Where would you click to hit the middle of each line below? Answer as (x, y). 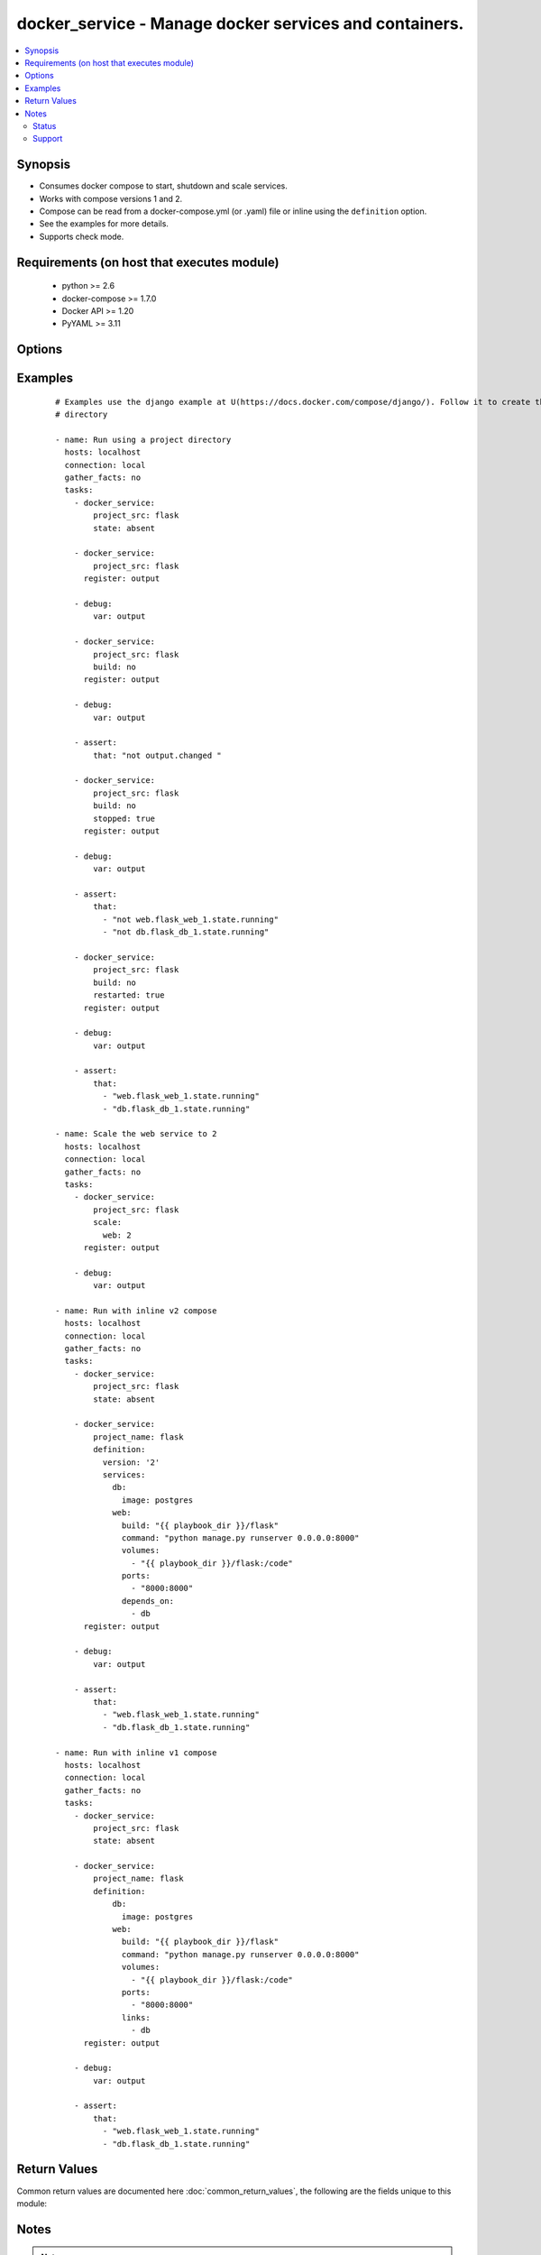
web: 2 (117, 1235)
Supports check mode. (82, 236)
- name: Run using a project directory (143, 439)
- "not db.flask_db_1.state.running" (186, 932)
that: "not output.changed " (158, 755)
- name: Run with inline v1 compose (136, 1753)
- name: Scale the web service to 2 (136, 1134)
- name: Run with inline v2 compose (136, 1311)
